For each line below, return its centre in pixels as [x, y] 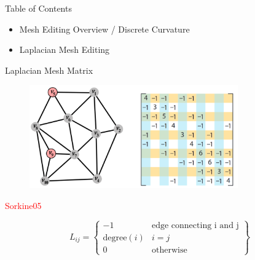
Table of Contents [38, 8]
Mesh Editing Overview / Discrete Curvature [104, 29]
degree [115, 238]
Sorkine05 [23, 205]
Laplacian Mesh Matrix [49, 70]
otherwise [169, 250]
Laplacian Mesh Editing [65, 49]
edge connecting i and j [195, 226]
